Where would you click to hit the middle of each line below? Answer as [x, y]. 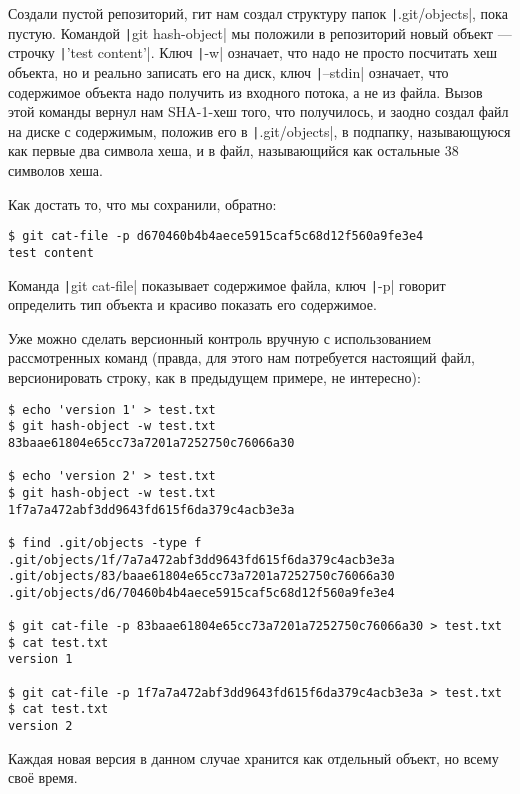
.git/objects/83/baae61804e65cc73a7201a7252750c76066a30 [201, 576]
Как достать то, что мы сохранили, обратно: [142, 203]
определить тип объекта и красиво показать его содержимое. [192, 304]
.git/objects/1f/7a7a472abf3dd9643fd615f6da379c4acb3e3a [201, 559]
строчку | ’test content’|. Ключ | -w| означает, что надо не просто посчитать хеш [252, 52]
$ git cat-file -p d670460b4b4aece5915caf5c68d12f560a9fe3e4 [216, 236]
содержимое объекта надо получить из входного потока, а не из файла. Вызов [245, 91]
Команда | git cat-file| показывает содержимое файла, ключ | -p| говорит [227, 284]
